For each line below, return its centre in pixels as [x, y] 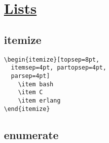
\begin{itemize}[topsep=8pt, [52, 59]
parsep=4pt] [31, 76]
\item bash [36, 84]
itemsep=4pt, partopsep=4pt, [59, 68]
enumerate [31, 134]
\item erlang [39, 100]
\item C [30, 92]
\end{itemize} [27, 109]
